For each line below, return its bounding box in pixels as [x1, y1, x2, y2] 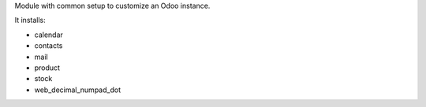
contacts [34, 41, 63, 50]
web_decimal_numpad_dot [34, 85, 121, 94]
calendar [34, 30, 63, 39]
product [34, 63, 61, 72]
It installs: [14, 16, 47, 25]
